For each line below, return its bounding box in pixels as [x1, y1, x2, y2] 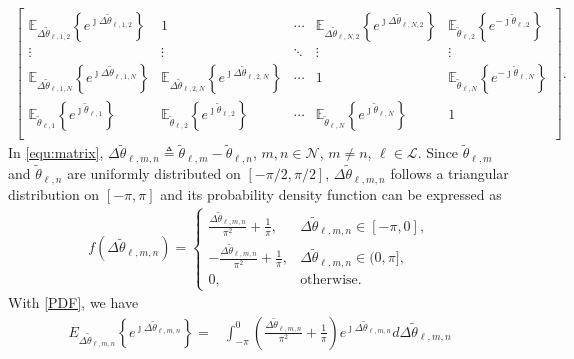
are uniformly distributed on [67, 163, 241, 184]
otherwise [300, 272, 358, 287]
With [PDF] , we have [8, 292, 139, 313]
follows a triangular [390, 163, 509, 184]
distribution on [8, 183, 100, 204]
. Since [417, 142, 459, 163]
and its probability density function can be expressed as [160, 183, 502, 204]
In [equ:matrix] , [8, 142, 104, 163]
